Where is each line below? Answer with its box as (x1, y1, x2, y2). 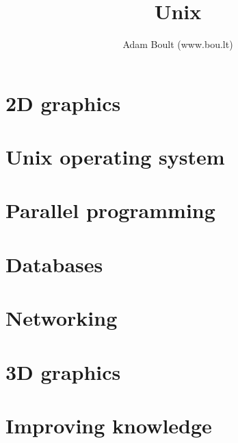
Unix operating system (5, 143, 225, 171)
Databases (5, 250, 103, 278)
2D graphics (5, 88, 121, 117)
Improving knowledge (5, 411, 212, 439)
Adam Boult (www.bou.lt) (122, 37, 233, 51)
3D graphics (5, 357, 121, 385)
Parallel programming (5, 196, 215, 224)
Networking (5, 304, 118, 332)
